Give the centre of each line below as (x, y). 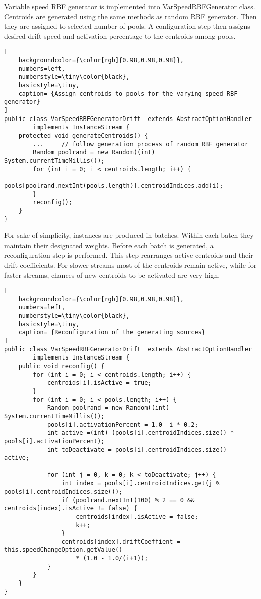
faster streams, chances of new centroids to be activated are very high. (112, 274)
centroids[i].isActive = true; (99, 383)
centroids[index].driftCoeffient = (121, 542)
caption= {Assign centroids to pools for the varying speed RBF (128, 94)
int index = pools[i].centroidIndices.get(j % (141, 483)
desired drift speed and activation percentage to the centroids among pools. (120, 35)
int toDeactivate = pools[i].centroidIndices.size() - (141, 450)
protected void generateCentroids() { (83, 135)
